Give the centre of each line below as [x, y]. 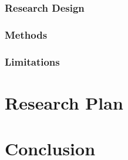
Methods [26, 34]
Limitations [32, 61]
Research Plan [64, 102]
